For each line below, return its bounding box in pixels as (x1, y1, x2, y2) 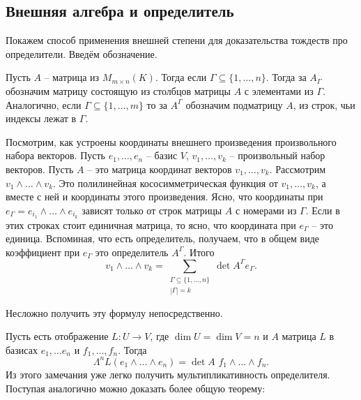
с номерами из (236, 202, 297, 217)
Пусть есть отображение (6, 329, 109, 343)
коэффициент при (6, 244, 80, 259)
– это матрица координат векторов (87, 161, 232, 176)
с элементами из (244, 83, 314, 98)
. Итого (183, 244, 215, 259)
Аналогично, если (6, 97, 82, 112)
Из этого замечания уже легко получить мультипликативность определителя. (6, 366, 330, 381)
